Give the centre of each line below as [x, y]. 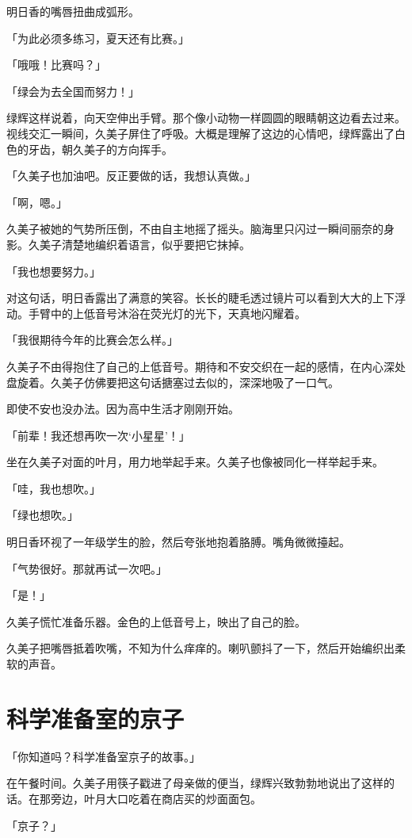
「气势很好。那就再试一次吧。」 [87, 568]
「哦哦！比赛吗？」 [56, 65]
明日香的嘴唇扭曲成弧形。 [73, 11]
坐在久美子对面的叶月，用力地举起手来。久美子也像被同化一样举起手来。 [195, 462]
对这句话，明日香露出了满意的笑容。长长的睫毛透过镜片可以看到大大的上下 [200, 298]
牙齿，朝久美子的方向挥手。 [100, 149]
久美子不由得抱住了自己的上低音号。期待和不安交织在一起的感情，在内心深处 [206, 366]
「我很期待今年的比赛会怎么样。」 [92, 340]
